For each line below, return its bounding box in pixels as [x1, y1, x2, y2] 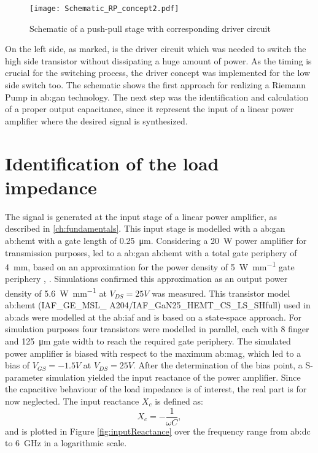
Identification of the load [5, 150, 219, 175]
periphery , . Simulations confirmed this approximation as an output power [5, 272, 288, 285]
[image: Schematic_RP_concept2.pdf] [29, 4, 179, 13]
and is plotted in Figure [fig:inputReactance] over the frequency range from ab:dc [5, 424, 311, 437]
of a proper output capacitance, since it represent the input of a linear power [5, 102, 294, 115]
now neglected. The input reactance [5, 394, 139, 407]
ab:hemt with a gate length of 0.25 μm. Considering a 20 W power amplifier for [5, 234, 307, 246]
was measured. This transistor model [152, 286, 290, 299]
